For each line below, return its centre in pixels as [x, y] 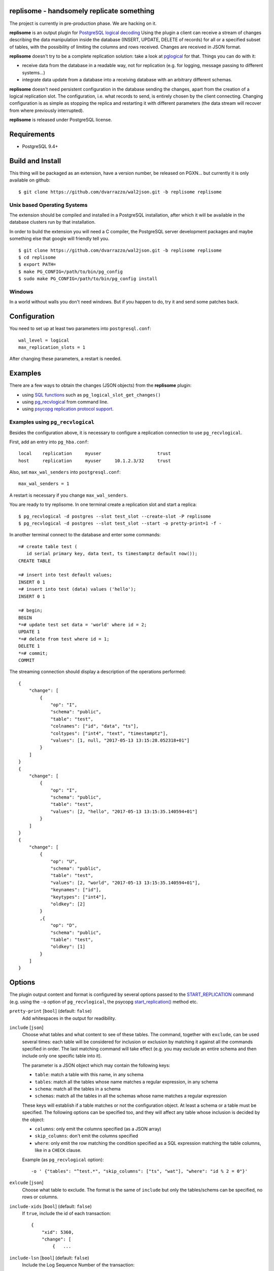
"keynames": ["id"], [76, 890]
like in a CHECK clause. [58, 1150]
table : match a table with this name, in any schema [89, 1075]
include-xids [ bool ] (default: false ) [51, 1206]
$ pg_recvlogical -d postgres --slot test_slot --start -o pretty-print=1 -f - [120, 523]
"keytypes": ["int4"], [79, 897]
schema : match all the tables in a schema [78, 1089]
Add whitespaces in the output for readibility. [69, 1018]
